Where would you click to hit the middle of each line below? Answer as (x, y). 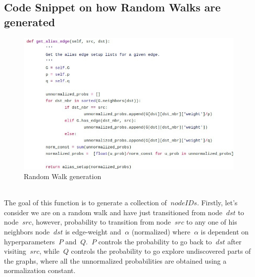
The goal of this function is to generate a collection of (85, 203)
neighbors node (27, 232)
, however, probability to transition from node (101, 222)
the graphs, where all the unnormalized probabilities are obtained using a (115, 260)
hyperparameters (29, 241)
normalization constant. (40, 270)
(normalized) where (161, 232)
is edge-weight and (93, 232)
